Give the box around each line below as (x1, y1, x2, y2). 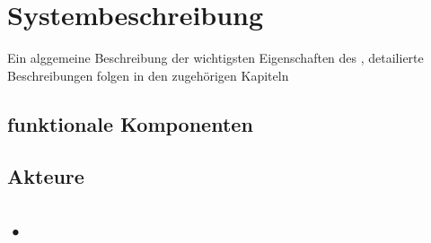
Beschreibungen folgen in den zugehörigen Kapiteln (7, 65, 289, 84)
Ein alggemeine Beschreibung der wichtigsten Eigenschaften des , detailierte (7, 48, 424, 67)
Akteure (7, 162, 84, 190)
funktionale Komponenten (7, 109, 253, 137)
